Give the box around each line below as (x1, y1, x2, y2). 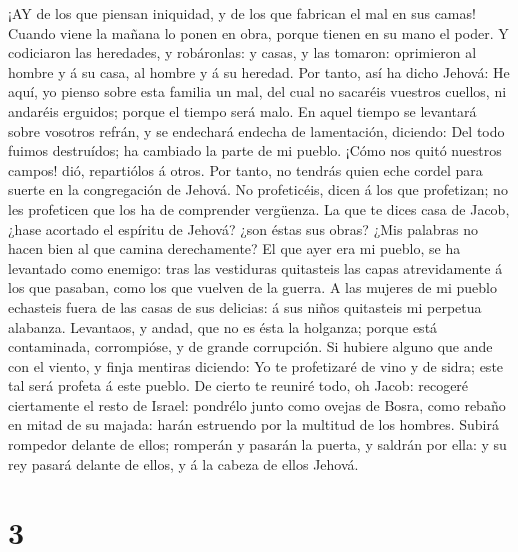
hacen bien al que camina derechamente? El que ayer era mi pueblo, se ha (8, 238, 461, 259)
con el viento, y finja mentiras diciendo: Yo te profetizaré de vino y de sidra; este (8, 355, 504, 376)
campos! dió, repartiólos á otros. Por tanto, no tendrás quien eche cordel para (8, 159, 483, 180)
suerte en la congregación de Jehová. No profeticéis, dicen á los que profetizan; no (8, 179, 508, 200)
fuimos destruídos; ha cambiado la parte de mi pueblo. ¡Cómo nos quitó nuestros (8, 140, 502, 161)
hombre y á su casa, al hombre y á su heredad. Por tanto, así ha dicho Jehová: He (8, 61, 510, 82)
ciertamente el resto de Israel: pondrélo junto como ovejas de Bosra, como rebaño (8, 394, 506, 415)
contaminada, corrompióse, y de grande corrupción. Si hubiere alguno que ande (8, 336, 493, 357)
